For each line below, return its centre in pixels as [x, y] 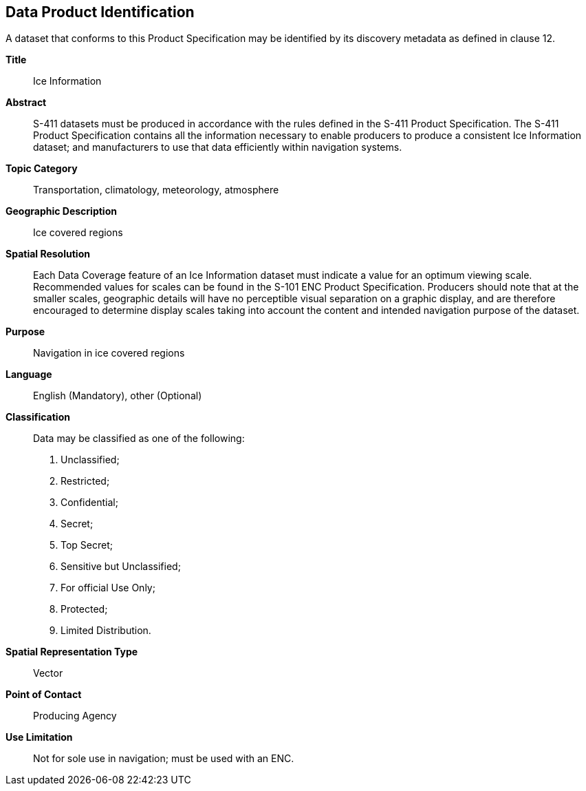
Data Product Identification [100, 12]
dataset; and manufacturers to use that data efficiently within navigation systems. [218, 147]
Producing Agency [75, 716]
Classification [38, 417]
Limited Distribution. [106, 631]
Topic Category [42, 169]
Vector [48, 673]
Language [29, 375]
